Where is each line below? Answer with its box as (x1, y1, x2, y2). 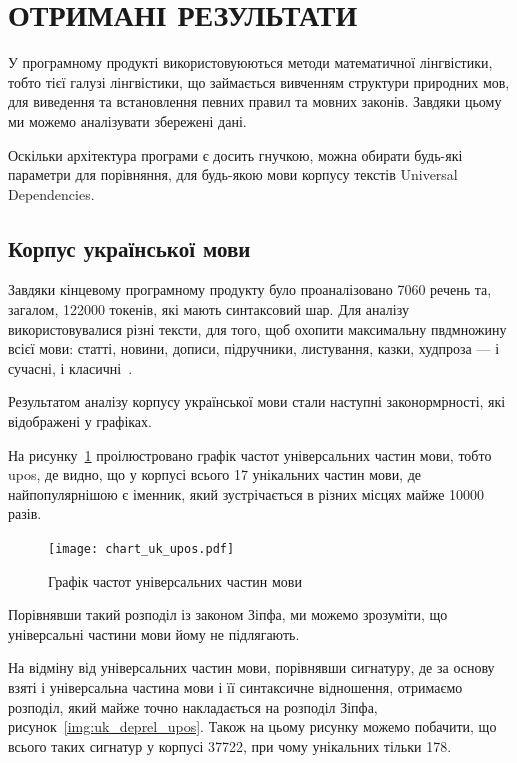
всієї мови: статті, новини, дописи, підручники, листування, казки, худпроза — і (8, 338, 500, 359)
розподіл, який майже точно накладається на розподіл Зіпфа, (8, 696, 378, 717)
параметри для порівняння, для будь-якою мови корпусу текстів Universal (8, 164, 458, 185)
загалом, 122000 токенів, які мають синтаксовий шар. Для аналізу (8, 299, 409, 320)
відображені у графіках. (8, 411, 152, 432)
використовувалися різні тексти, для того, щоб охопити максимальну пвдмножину (8, 318, 507, 339)
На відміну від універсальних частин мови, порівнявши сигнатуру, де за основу (8, 657, 495, 678)
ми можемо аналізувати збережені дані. (8, 110, 247, 131)
